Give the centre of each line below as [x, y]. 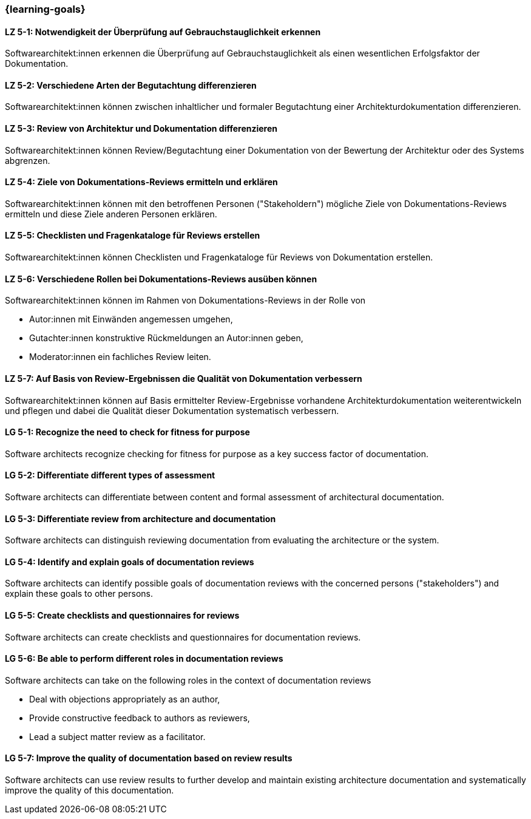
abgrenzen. [28, 160]
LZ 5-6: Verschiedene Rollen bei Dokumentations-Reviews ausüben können [161, 279]
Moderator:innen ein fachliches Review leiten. [120, 357]
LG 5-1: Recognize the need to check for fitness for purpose [127, 432]
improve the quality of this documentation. [90, 790]
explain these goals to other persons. [79, 594]
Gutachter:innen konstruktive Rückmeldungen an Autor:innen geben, [166, 338]
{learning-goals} [45, 9]
